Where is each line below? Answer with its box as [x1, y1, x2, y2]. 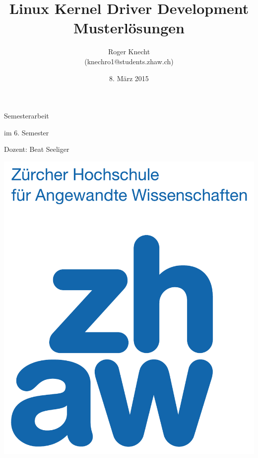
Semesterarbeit [4, 111, 49, 121]
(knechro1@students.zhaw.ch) [84, 56, 174, 66]
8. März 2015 [109, 73, 149, 83]
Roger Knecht [108, 46, 150, 57]
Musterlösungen [73, 17, 185, 38]
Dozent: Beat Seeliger [4, 144, 69, 154]
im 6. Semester [4, 127, 49, 137]
